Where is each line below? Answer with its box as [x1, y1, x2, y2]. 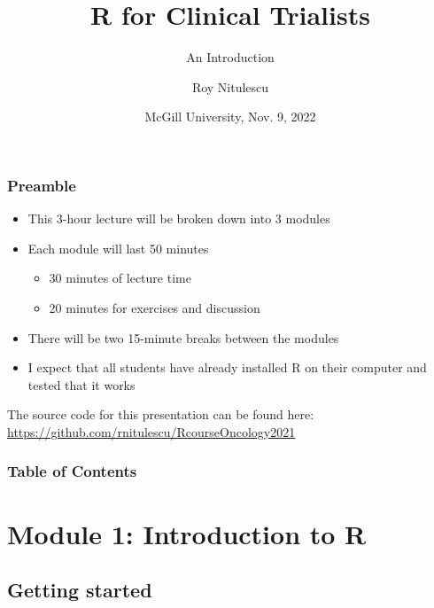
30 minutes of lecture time [49, 269, 191, 287]
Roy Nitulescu [191, 77, 269, 96]
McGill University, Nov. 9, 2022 [144, 107, 316, 126]
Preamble [7, 174, 76, 196]
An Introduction [186, 48, 275, 66]
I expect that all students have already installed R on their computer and [27, 358, 427, 377]
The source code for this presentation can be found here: [7, 405, 314, 424]
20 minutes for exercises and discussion [49, 298, 260, 316]
